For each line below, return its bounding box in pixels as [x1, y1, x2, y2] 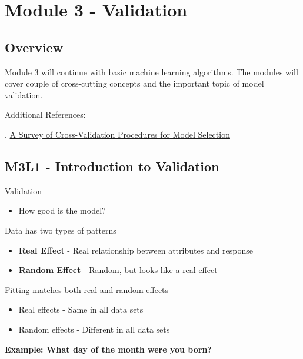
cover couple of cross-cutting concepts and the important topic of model [5, 77, 264, 89]
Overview [5, 38, 64, 56]
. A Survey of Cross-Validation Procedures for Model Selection [5, 128, 230, 140]
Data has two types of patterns [5, 224, 116, 236]
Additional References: [5, 108, 86, 121]
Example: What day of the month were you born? [5, 343, 212, 355]
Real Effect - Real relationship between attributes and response [18, 244, 253, 256]
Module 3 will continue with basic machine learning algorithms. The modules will [5, 65, 298, 78]
